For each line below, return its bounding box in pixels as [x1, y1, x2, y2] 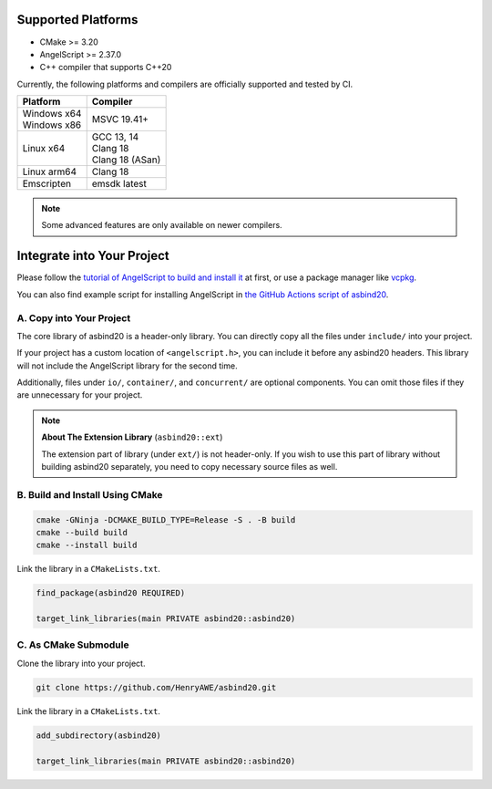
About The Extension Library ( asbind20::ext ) [41, 431, 223, 442]
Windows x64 [22, 108, 82, 120]
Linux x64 [22, 142, 66, 155]
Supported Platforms [16, 12, 138, 27]
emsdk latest [91, 178, 148, 191]
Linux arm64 [22, 165, 77, 178]
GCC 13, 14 [91, 130, 139, 143]
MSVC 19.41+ [91, 113, 149, 126]
